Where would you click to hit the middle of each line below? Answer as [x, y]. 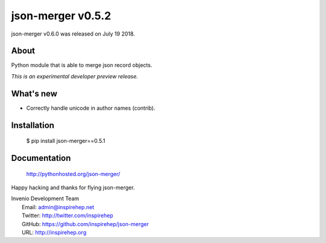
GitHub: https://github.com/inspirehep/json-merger [85, 224]
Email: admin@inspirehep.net [58, 207]
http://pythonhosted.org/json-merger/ [73, 174]
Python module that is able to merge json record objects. [82, 65]
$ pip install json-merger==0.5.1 [66, 141]
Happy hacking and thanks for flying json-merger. [73, 188]
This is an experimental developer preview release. [75, 76]
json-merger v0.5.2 [61, 16]
